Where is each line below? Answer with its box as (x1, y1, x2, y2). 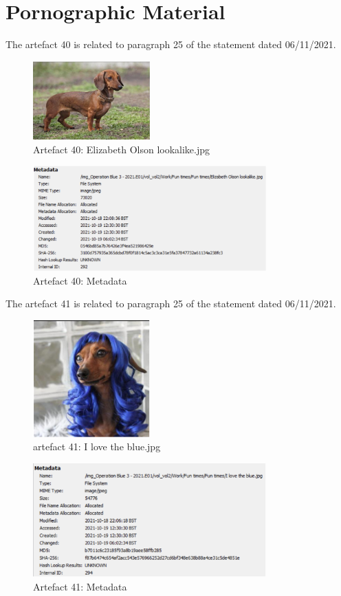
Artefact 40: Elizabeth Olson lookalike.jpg (33, 142, 210, 156)
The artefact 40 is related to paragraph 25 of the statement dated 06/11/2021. (5, 37, 336, 52)
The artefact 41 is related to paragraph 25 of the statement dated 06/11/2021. (5, 296, 336, 311)
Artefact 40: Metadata (33, 273, 127, 287)
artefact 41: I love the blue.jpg (33, 439, 161, 454)
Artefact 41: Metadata (33, 579, 127, 593)
